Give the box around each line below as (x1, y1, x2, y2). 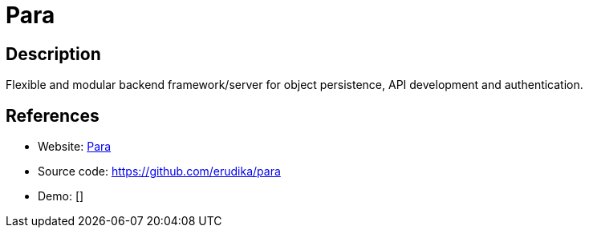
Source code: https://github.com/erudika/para (38, 164, 281, 179)
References (6, 105, 100, 126)
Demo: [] (38, 189, 84, 204)
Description (6, 43, 101, 64)
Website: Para (38, 139, 112, 154)
